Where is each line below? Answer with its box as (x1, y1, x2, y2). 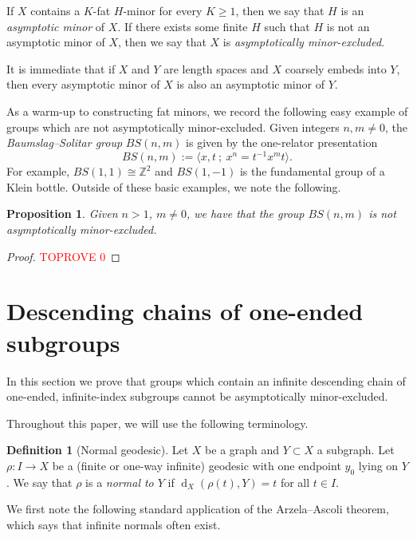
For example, (6, 163, 70, 180)
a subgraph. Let (317, 441, 395, 458)
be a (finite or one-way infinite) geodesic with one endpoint (52, 457, 341, 473)
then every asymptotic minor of (6, 76, 160, 93)
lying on (358, 457, 399, 473)
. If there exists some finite (117, 18, 248, 34)
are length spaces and (163, 60, 269, 77)
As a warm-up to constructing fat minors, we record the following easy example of (6, 102, 408, 119)
